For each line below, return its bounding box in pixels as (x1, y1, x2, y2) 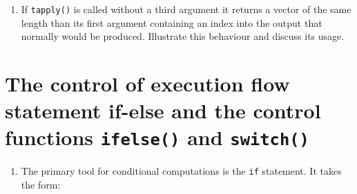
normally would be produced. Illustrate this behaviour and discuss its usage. (21, 29, 345, 43)
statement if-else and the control (5, 96, 321, 125)
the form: (21, 177, 61, 192)
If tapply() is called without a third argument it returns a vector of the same (21, 2, 351, 16)
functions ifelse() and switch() (5, 123, 309, 151)
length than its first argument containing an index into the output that (21, 15, 322, 30)
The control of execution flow (5, 69, 290, 98)
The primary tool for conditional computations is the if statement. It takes (21, 164, 342, 178)
